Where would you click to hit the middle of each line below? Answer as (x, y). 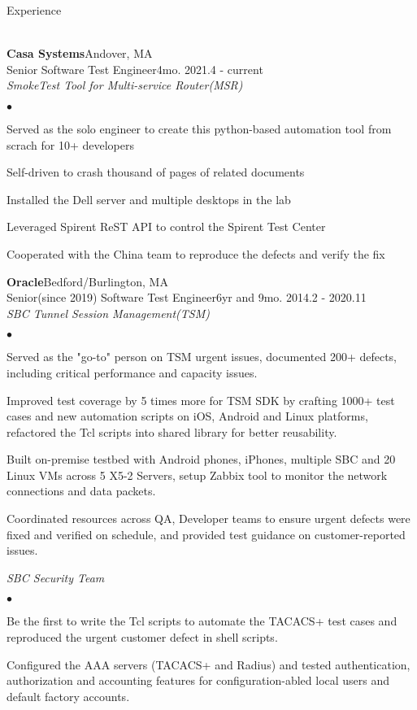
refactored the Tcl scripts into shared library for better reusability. (172, 431)
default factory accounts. (68, 696)
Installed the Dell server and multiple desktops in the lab (149, 199)
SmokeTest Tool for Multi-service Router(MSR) (125, 85)
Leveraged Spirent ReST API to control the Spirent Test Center (166, 227)
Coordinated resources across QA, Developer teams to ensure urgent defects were (208, 518)
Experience (34, 10)
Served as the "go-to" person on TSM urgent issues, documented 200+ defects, (202, 357)
